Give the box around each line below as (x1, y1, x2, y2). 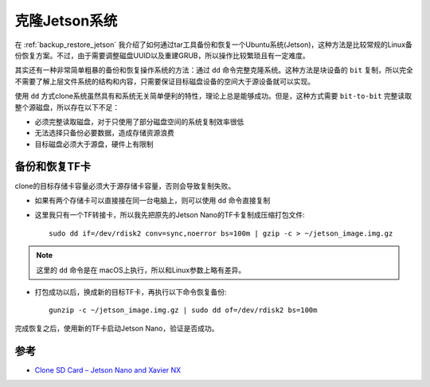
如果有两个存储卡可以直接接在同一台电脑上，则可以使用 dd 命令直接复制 (34, 195, 271, 205)
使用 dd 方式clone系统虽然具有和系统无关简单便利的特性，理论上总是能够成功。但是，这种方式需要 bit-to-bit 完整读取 (14, 92, 412, 101)
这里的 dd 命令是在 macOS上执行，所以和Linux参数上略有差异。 (36, 265, 246, 275)
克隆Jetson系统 (14, 12, 118, 29)
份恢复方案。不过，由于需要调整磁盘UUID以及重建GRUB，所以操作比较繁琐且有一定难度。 (14, 50, 310, 60)
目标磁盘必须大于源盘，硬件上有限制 (34, 139, 154, 149)
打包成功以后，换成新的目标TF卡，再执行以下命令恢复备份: (34, 287, 227, 296)
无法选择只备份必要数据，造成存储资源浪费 (34, 128, 174, 138)
